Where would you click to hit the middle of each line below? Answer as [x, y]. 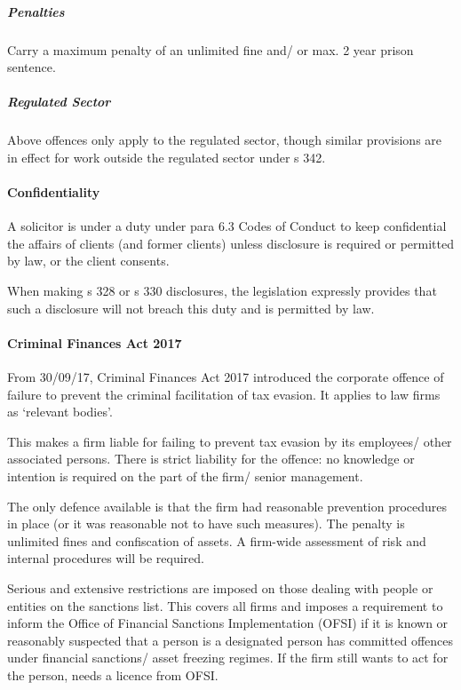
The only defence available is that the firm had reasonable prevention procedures [227, 506]
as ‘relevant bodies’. [60, 412]
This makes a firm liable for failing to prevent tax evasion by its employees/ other [230, 441]
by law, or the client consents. [88, 261]
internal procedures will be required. [106, 558]
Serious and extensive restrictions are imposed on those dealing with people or [220, 588]
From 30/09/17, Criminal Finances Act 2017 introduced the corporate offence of [226, 377]
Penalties [36, 11]
